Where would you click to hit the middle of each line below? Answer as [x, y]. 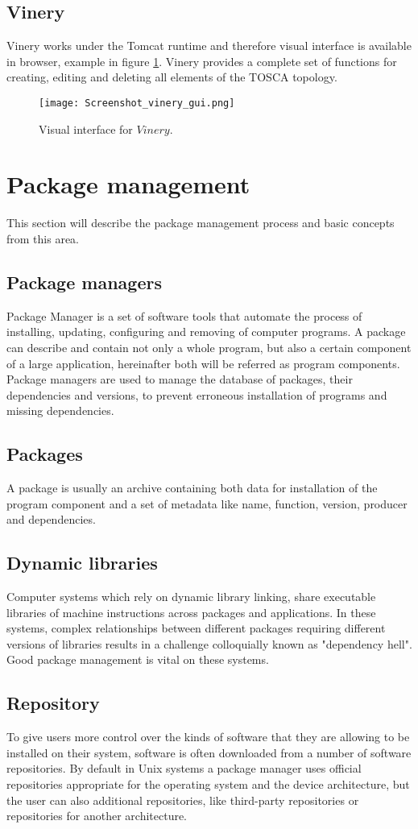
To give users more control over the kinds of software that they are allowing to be [208, 737]
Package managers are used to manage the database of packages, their [180, 379]
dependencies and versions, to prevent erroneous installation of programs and [197, 394]
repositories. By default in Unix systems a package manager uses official [184, 768]
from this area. [43, 238]
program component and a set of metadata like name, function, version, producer [207, 503]
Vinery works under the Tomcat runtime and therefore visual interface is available [209, 46]
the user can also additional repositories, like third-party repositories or [183, 800]
